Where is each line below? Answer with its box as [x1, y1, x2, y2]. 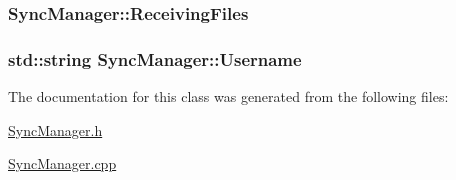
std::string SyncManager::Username [8, 46, 302, 71]
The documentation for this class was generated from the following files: [8, 86, 449, 107]
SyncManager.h [8, 119, 103, 140]
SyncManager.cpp [8, 153, 117, 174]
